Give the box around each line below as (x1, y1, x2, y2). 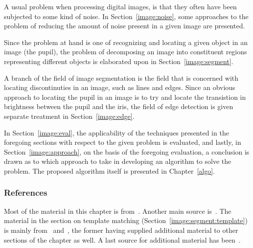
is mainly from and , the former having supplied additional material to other (4, 225, 238, 235)
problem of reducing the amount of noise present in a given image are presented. (4, 21, 245, 31)
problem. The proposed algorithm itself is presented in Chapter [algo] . (4, 165, 215, 176)
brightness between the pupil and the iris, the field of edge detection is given (4, 101, 233, 112)
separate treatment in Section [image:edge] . (4, 111, 135, 121)
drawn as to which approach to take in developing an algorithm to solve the (4, 156, 231, 166)
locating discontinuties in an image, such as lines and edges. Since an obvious (4, 82, 235, 92)
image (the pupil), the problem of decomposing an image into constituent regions (4, 46, 247, 57)
